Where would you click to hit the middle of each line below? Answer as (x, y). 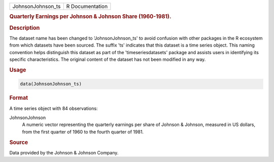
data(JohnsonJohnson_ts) (51, 84)
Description (25, 28)
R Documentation (87, 6)
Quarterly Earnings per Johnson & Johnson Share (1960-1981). (90, 17)
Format (19, 98)
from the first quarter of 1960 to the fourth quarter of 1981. (83, 132)
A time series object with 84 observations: (54, 108)
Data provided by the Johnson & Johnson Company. (64, 152)
